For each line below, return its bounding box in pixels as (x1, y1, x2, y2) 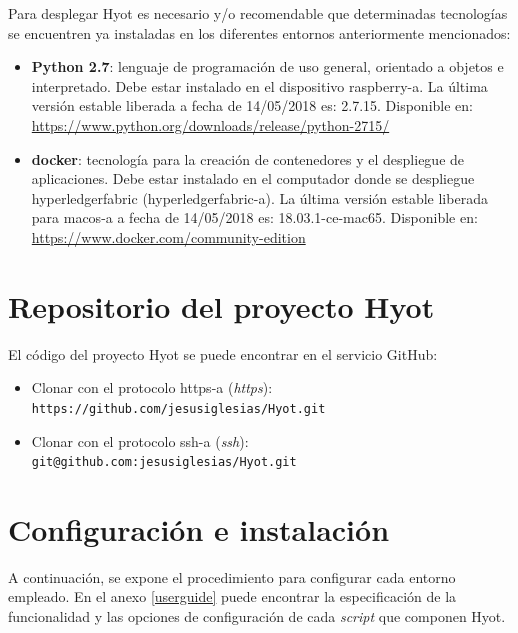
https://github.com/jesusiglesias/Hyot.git (31, 401, 326, 416)
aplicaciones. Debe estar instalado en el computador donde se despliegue (31, 168, 475, 189)
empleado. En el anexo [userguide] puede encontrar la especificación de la (8, 586, 457, 607)
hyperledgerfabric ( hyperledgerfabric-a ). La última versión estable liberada (31, 187, 488, 208)
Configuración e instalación (8, 508, 390, 549)
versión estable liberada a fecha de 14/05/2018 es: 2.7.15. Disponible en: (31, 95, 473, 116)
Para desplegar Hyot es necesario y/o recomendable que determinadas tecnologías (8, 3, 508, 23)
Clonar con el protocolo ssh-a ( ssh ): (31, 430, 249, 451)
